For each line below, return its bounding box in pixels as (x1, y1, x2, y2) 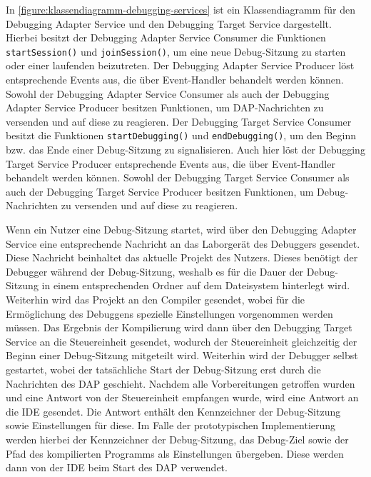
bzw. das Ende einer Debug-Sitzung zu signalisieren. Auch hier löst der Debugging (6, 142, 365, 157)
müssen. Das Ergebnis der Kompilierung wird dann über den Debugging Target (6, 320, 352, 335)
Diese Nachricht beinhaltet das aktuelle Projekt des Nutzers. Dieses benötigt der (6, 250, 358, 265)
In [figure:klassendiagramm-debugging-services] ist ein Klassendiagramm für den (6, 2, 355, 16)
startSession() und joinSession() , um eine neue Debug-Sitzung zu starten (6, 44, 346, 59)
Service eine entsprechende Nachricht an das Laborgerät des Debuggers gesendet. (6, 236, 360, 251)
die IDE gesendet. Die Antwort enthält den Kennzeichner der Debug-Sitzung (6, 403, 341, 418)
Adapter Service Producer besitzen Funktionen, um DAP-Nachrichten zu (6, 100, 324, 115)
